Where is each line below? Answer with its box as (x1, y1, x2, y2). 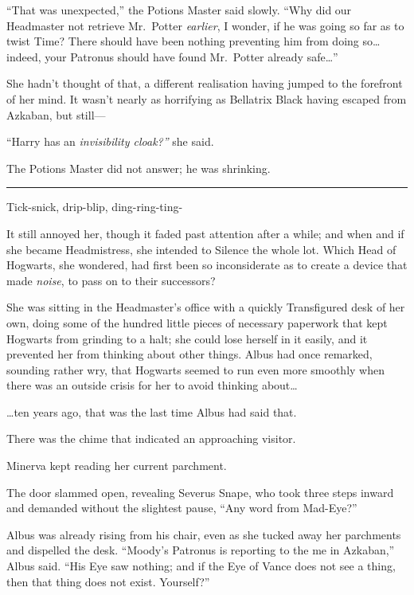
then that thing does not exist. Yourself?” (6, 573, 210, 589)
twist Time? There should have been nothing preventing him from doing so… (6, 33, 381, 49)
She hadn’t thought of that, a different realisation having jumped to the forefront (6, 75, 403, 92)
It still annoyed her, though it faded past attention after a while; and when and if (6, 225, 404, 241)
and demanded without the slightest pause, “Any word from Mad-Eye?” (6, 499, 357, 516)
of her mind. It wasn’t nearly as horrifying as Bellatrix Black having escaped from (6, 90, 407, 107)
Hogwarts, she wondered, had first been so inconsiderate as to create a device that (6, 256, 408, 273)
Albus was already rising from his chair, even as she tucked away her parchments (6, 526, 401, 542)
